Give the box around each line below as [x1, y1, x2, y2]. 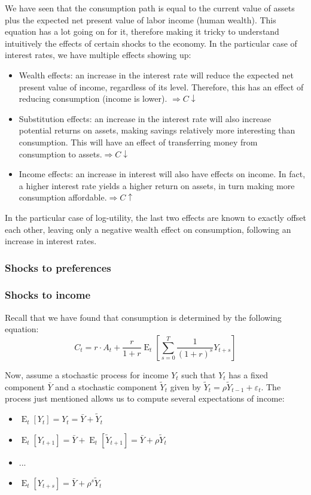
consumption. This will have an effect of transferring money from [19, 135, 258, 148]
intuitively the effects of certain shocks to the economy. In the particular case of [5, 37, 297, 49]
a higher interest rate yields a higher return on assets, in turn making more [19, 179, 295, 192]
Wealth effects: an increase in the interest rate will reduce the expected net [19, 68, 294, 81]
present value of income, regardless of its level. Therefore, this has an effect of [19, 80, 304, 93]
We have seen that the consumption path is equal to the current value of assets [5, 2, 295, 14]
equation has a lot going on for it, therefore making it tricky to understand [5, 25, 279, 38]
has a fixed [228, 368, 269, 381]
